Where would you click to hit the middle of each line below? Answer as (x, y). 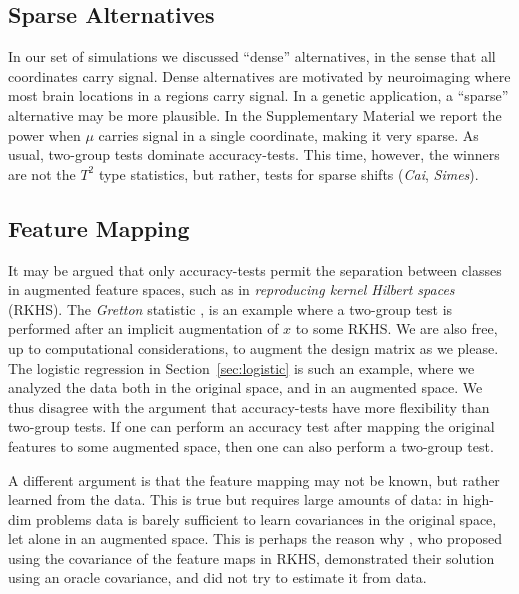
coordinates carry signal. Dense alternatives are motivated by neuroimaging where (259, 75)
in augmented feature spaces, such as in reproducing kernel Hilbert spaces (231, 289)
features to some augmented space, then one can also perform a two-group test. (251, 445)
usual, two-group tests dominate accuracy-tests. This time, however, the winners (254, 154)
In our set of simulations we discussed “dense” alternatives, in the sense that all (252, 56)
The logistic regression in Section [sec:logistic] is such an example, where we (241, 367)
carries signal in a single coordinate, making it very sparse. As (288, 134)
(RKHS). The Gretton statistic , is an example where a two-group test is (230, 308)
